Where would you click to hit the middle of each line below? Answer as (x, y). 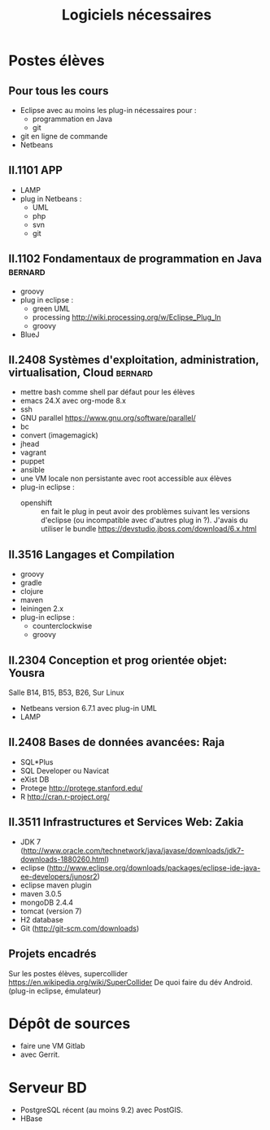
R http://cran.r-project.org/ (65, 796)
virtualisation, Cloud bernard (81, 373)
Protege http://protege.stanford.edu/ (81, 788)
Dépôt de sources (70, 1023)
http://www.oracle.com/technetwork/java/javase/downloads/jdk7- (134, 850)
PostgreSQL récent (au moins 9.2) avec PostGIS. (101, 1110)
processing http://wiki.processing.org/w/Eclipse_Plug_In (126, 317)
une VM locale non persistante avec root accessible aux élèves (126, 478)
